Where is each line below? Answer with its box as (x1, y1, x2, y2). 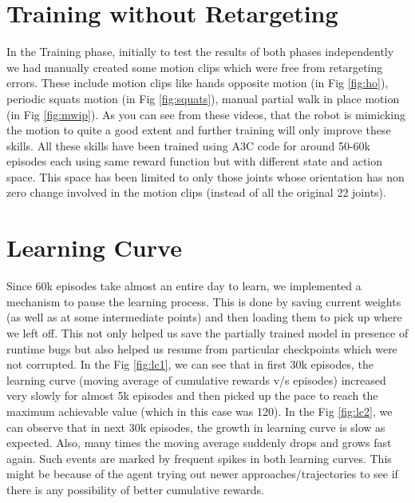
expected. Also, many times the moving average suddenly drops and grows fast (6, 434, 392, 451)
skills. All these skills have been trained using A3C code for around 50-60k (6, 137, 370, 154)
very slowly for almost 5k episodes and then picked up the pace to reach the (6, 387, 378, 404)
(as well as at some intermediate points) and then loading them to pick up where (6, 309, 402, 325)
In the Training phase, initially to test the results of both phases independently (6, 43, 394, 60)
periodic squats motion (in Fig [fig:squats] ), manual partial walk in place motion (6, 90, 400, 106)
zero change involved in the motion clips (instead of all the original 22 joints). (6, 184, 386, 201)
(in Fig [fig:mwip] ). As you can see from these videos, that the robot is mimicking (6, 106, 405, 122)
